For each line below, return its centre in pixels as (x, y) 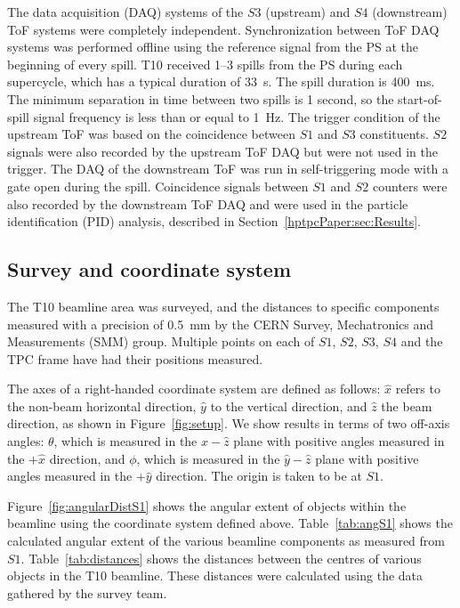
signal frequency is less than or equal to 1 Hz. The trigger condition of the (237, 116)
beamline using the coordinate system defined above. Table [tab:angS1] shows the (230, 523)
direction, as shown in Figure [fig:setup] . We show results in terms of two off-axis (229, 423)
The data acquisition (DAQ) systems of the (125, 12)
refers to (418, 389)
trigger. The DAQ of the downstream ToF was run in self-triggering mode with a (228, 169)
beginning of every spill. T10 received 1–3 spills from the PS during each (205, 64)
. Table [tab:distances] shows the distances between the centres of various (221, 558)
